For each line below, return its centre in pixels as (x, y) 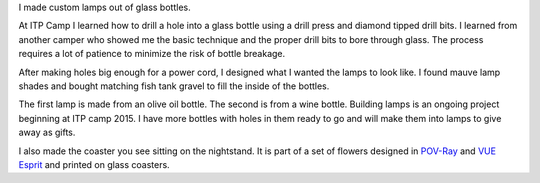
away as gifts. (47, 132)
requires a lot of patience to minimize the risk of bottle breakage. (152, 54)
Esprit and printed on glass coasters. (94, 164)
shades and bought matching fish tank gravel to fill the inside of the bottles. (174, 86)
